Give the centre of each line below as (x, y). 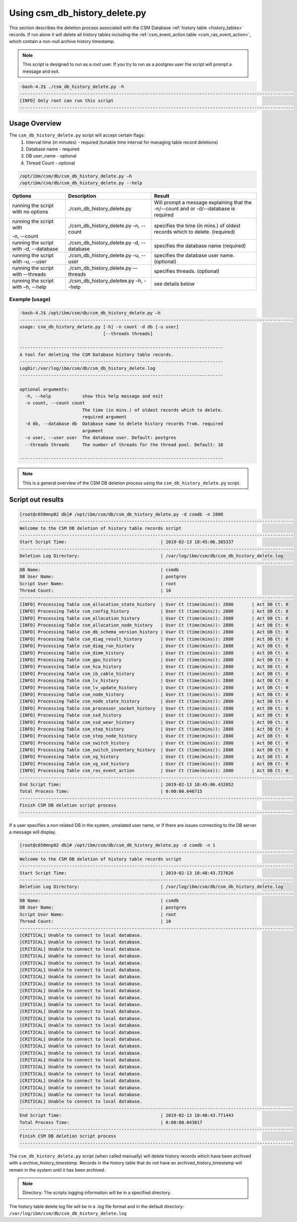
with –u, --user (29, 261)
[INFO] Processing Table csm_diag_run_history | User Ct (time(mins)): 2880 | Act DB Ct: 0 (154, 646)
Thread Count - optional (50, 163)
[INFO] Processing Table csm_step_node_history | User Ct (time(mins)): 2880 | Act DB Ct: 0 (154, 736)
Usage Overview (35, 124)
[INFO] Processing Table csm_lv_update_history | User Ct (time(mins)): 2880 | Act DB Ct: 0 (154, 687)
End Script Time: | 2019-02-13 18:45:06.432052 (126, 785)
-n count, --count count (55, 403)
